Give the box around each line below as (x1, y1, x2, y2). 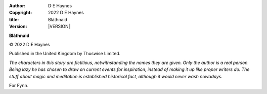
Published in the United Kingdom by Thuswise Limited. (9, 51, 121, 57)
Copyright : (9, 10, 32, 16)
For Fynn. (9, 82, 29, 88)
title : (9, 16, 19, 22)
